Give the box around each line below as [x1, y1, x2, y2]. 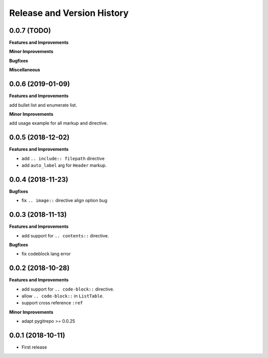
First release [21, 344, 47, 350]
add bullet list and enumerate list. [9, 102, 77, 108]
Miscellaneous [9, 67, 41, 73]
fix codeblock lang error [21, 251, 71, 257]
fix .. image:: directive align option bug [21, 198, 108, 204]
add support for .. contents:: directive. [21, 232, 109, 238]
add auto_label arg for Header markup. [21, 162, 107, 168]
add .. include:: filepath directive [21, 155, 105, 161]
